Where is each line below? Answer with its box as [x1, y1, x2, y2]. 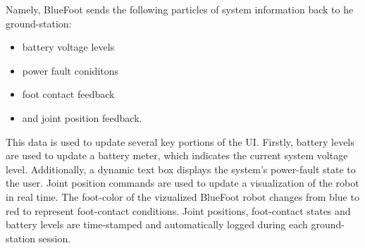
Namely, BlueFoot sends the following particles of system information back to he [6, 2, 354, 16]
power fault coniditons [22, 63, 119, 77]
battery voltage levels [22, 39, 115, 54]
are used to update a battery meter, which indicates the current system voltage [6, 148, 348, 163]
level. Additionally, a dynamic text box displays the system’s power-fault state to [6, 161, 356, 176]
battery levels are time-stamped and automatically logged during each [6, 217, 308, 232]
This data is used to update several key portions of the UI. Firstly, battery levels [6, 134, 354, 149]
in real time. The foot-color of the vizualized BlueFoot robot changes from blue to [6, 189, 359, 204]
